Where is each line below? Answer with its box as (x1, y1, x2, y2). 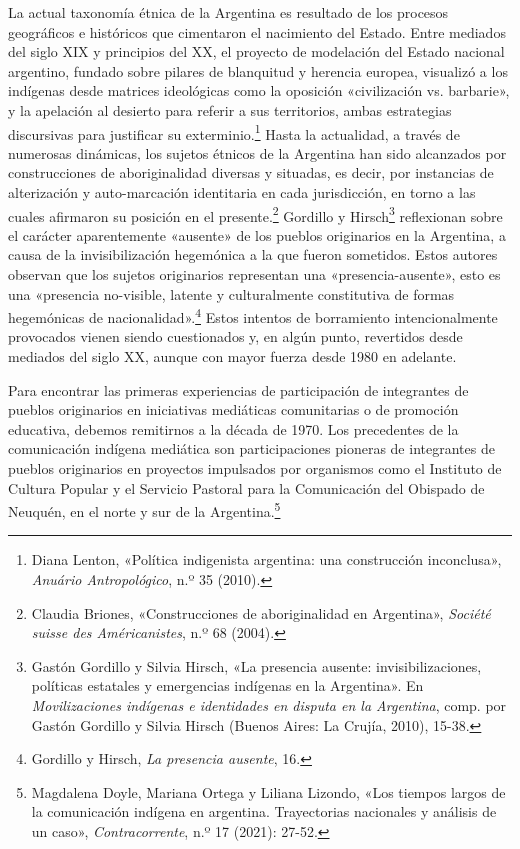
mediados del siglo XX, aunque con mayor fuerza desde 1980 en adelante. (8, 346, 457, 367)
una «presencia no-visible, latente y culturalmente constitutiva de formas (8, 283, 455, 304)
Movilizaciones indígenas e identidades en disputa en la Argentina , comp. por (31, 695, 507, 716)
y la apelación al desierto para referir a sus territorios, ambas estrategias (8, 99, 452, 120)
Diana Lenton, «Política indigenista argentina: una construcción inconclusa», (31, 549, 502, 570)
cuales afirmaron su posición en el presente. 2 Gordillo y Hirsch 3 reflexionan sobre (8, 202, 503, 226)
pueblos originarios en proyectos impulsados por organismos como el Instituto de (8, 458, 502, 479)
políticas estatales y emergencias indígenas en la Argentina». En (31, 675, 424, 696)
